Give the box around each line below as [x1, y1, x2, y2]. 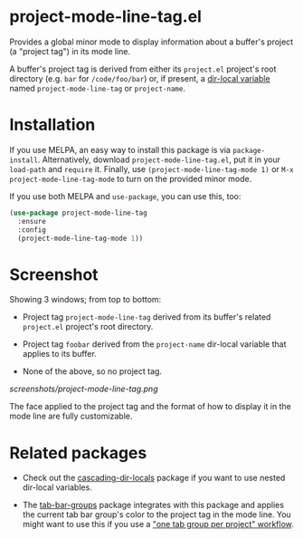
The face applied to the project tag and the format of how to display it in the [9, 401, 291, 412]
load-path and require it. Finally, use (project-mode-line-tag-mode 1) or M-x [9, 163, 294, 174]
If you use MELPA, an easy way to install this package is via [9, 144, 231, 155]
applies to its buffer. [22, 349, 97, 360]
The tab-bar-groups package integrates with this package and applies [22, 500, 285, 511]
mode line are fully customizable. [9, 410, 133, 422]
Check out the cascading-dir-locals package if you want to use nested [22, 473, 286, 484]
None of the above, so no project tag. [22, 366, 163, 377]
